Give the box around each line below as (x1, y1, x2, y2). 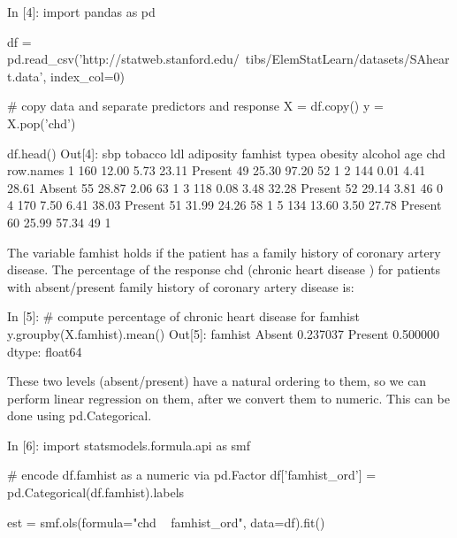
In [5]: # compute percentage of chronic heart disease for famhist (7, 307, 360, 326)
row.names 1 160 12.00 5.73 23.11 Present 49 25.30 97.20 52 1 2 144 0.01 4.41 (7, 161, 426, 180)
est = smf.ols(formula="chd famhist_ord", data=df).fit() (7, 512, 325, 531)
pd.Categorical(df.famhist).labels (7, 483, 185, 502)
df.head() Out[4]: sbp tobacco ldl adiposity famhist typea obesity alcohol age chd (7, 143, 446, 162)
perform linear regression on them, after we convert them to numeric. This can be (7, 388, 451, 407)
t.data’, (7, 66, 47, 85)
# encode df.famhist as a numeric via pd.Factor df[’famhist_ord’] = (7, 465, 377, 484)
